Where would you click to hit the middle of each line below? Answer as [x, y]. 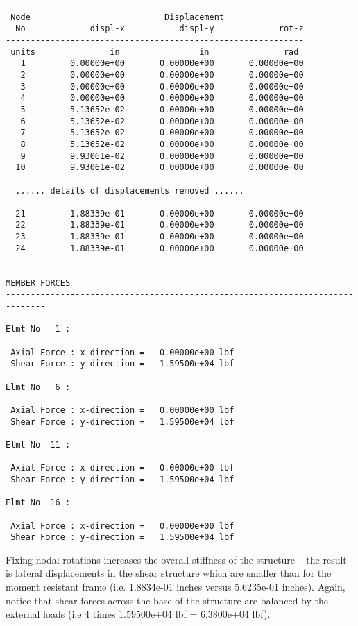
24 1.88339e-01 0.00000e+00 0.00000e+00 [160, 248]
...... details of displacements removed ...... [130, 191]
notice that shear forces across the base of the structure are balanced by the [167, 600]
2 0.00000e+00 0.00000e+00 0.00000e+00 [162, 75]
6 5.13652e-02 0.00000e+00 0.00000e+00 [162, 121]
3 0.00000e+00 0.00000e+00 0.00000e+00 [162, 86]
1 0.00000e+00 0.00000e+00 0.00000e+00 [162, 64]
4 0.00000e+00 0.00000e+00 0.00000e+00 [162, 98]
